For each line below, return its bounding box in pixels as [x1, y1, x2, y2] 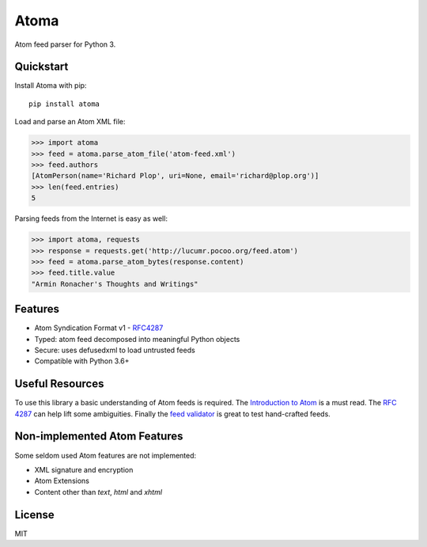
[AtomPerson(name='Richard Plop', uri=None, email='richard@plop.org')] [31, 171, 319, 180]
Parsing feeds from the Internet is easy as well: [14, 214, 168, 223]
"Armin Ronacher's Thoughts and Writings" [31, 279, 198, 288]
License [14, 507, 55, 522]
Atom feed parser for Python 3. [14, 40, 116, 49]
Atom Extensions [34, 476, 90, 486]
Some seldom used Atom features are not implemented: [14, 450, 197, 460]
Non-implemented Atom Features [14, 430, 183, 443]
